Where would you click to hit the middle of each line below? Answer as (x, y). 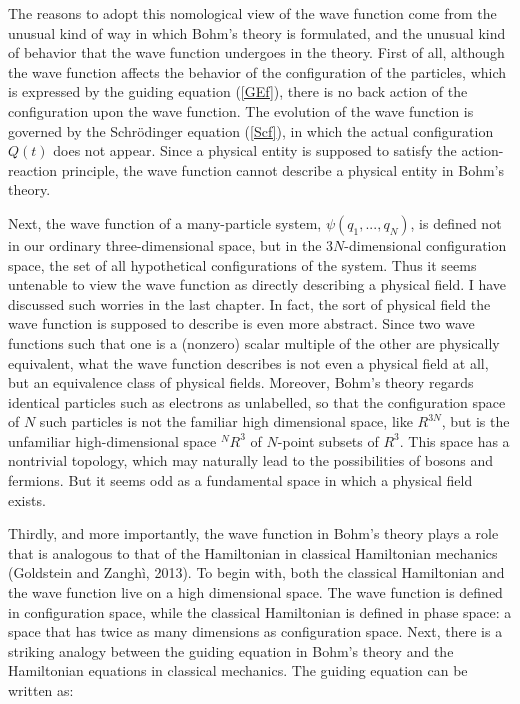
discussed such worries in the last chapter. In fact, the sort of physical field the (249, 303)
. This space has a (454, 440)
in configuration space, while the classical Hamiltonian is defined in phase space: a (260, 611)
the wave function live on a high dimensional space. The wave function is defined (255, 592)
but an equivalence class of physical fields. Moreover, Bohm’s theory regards (241, 382)
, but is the (475, 421)
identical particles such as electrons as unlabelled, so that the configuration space (257, 401)
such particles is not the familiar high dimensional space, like (226, 421)
